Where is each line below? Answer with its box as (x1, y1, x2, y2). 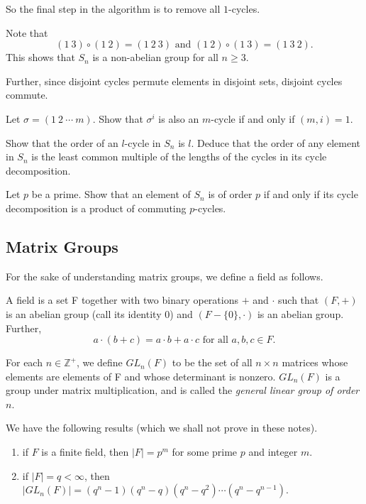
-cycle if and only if (211, 111, 295, 126)
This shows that (6, 50, 75, 65)
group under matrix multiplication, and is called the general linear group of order (6, 383, 360, 398)
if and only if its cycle (263, 187, 358, 202)
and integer (248, 444, 298, 459)
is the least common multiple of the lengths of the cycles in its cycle (31, 149, 327, 164)
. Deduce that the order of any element (191, 135, 361, 150)
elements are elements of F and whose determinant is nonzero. (6, 368, 276, 383)
